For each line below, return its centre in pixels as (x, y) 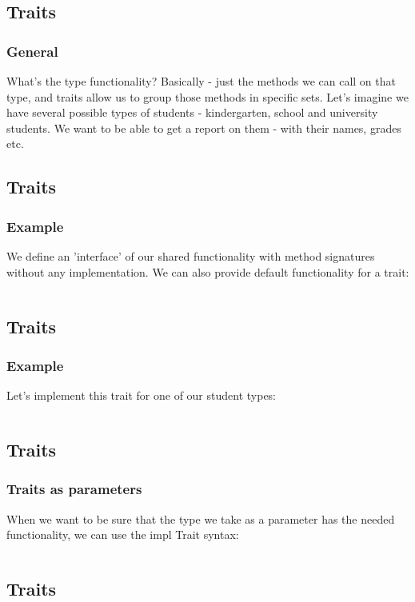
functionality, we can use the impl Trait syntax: (123, 534)
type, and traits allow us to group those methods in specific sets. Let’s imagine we (207, 96)
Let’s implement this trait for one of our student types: (142, 395)
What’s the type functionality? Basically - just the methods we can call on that (201, 81)
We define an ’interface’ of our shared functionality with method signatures (191, 255)
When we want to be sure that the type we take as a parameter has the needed (201, 518)
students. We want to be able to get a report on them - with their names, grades (204, 128)
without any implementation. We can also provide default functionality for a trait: (208, 271)
